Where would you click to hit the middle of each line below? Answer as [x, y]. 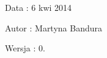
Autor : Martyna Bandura [54, 27]
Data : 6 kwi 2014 [39, 7]
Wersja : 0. [25, 48]
